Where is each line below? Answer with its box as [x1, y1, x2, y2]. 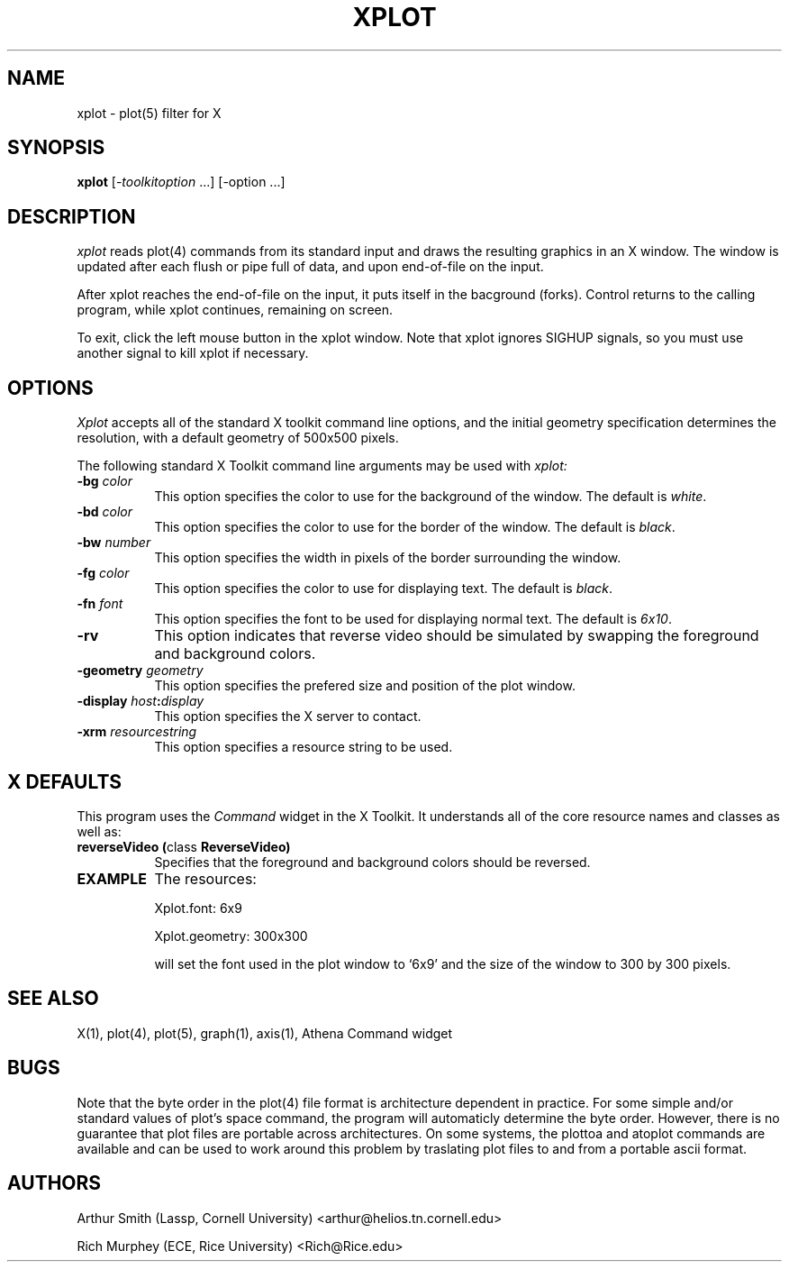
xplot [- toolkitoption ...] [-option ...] [77, 174, 286, 190]
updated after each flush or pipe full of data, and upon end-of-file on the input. [77, 259, 544, 275]
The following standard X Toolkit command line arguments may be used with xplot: [77, 458, 567, 474]
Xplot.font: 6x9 [154, 899, 242, 916]
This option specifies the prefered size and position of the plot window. [154, 678, 576, 694]
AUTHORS [7, 1172, 102, 1195]
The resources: [154, 869, 257, 888]
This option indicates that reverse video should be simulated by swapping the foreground [154, 626, 759, 645]
